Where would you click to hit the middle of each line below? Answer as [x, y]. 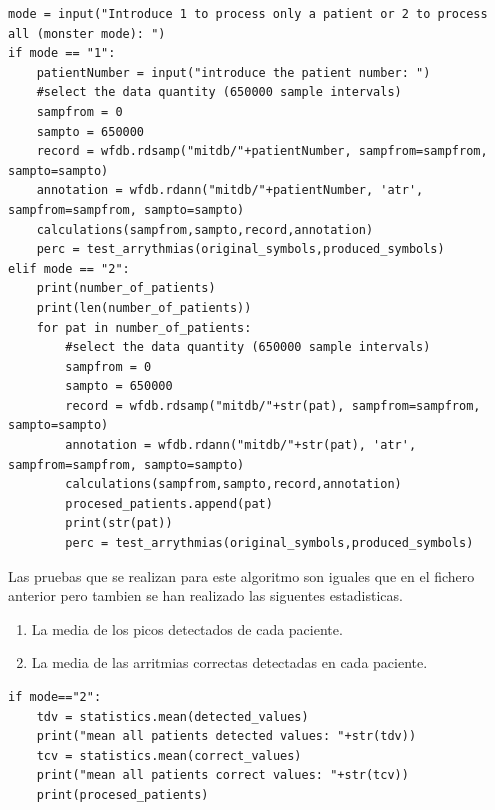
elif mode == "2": [69, 268]
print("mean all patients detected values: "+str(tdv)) [226, 736]
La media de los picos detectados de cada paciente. [187, 628]
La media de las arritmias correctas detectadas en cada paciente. [229, 662]
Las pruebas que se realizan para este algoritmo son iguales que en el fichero [241, 575]
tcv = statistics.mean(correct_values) [169, 755]
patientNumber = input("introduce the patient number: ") [233, 72]
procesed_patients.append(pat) [169, 503]
